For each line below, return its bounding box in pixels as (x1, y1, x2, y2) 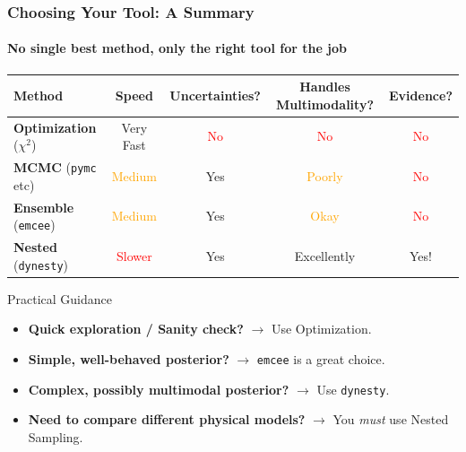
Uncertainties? (169, 85, 261, 104)
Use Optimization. (271, 319, 372, 338)
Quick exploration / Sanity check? (28, 319, 244, 338)
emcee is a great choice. (256, 349, 385, 368)
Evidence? (389, 85, 453, 104)
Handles (299, 77, 350, 96)
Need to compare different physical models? (28, 410, 306, 429)
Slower (116, 246, 152, 265)
